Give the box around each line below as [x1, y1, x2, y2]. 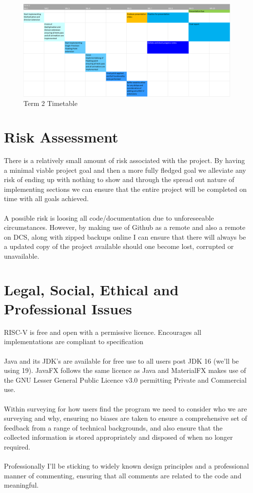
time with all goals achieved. [4, 193, 89, 204]
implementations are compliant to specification [4, 336, 144, 347]
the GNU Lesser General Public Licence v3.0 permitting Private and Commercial [4, 374, 247, 385]
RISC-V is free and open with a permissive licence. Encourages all [4, 327, 201, 337]
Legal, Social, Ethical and [4, 279, 179, 299]
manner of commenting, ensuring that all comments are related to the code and [4, 470, 242, 480]
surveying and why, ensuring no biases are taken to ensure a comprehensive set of [4, 413, 247, 423]
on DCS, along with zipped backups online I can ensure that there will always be [4, 231, 246, 242]
